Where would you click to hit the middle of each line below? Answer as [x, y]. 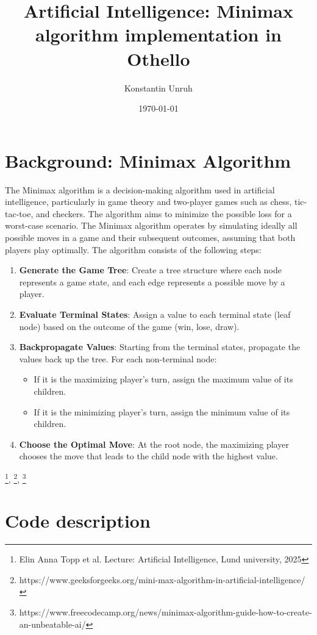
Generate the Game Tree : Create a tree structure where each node [151, 270]
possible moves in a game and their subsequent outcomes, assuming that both [150, 237]
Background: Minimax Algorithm [148, 160]
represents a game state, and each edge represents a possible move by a [152, 282]
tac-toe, [19, 213]
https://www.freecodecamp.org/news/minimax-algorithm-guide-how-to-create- [166, 612]
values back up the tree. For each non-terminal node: [118, 358]
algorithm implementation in [158, 34]
